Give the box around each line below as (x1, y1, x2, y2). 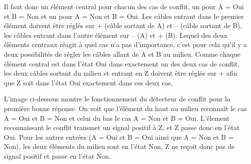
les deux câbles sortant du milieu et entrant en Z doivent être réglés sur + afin (4, 68, 237, 78)
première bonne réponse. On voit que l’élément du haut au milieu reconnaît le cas (4, 103, 247, 113)
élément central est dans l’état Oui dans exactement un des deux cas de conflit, (4, 58, 240, 68)
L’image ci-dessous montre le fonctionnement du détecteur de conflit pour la (4, 94, 231, 104)
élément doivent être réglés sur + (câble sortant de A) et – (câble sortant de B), (4, 20, 242, 31)
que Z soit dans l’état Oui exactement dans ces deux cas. (4, 77, 173, 87)
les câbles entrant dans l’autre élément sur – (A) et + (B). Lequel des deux (4, 30, 228, 40)
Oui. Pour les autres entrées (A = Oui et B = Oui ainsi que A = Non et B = (4, 131, 234, 142)
